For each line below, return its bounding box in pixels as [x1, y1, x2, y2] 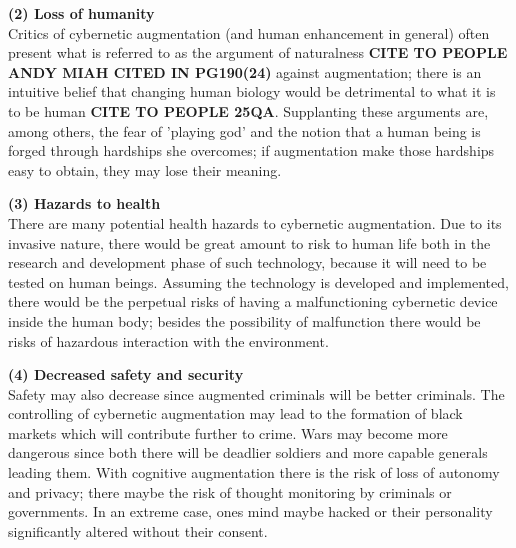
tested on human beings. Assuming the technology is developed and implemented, [8, 271, 509, 292]
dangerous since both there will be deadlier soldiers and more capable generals [8, 442, 488, 463]
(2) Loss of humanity [8, 3, 155, 23]
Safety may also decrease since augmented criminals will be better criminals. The [8, 383, 505, 404]
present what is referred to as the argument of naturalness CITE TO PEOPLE [8, 42, 508, 63]
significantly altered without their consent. [8, 520, 268, 541]
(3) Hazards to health [8, 193, 161, 214]
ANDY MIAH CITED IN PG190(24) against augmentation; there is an [8, 61, 482, 82]
